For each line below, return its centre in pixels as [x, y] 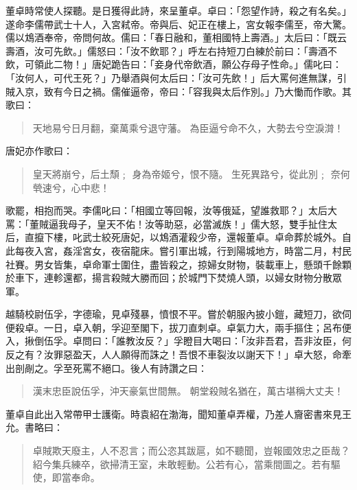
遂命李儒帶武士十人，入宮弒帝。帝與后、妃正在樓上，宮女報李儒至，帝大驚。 [178, 24]
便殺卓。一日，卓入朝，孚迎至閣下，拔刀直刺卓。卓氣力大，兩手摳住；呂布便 [178, 327]
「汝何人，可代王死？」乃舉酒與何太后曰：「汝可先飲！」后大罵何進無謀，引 [176, 77]
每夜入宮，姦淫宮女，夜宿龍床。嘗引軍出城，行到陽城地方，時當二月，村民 [183, 250]
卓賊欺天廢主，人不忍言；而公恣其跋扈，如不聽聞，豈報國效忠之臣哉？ [191, 451]
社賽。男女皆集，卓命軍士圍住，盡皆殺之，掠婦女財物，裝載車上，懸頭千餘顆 [178, 264]
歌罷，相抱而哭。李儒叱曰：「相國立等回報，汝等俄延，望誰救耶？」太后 [166, 210]
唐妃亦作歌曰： [39, 151]
